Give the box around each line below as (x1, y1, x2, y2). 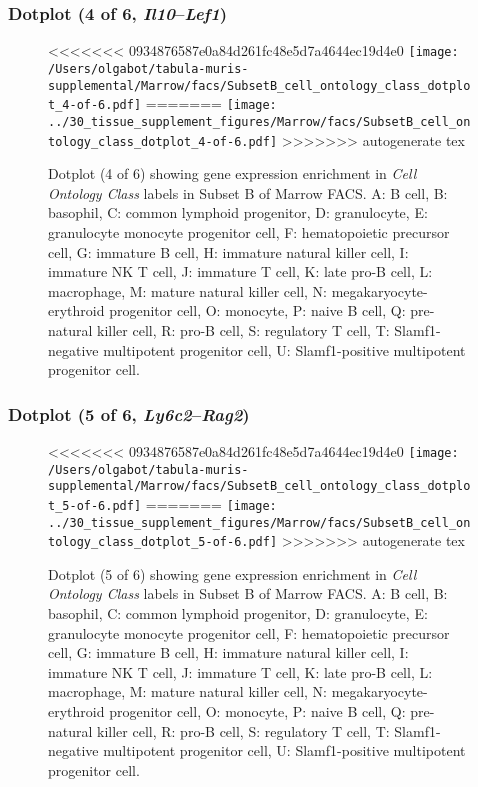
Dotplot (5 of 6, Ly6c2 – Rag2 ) (8, 401, 250, 426)
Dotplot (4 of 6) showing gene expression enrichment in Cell (48, 163, 417, 184)
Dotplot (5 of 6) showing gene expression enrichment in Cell (48, 563, 417, 584)
